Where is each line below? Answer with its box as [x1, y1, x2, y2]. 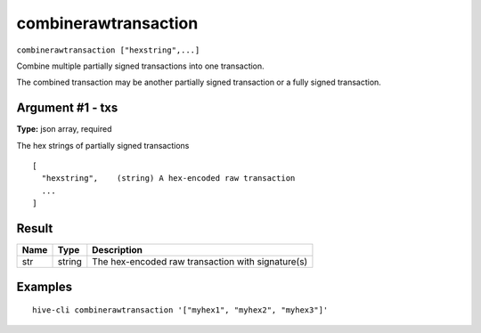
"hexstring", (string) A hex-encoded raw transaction [41, 174, 296, 183]
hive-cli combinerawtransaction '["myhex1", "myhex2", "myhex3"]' [32, 305, 329, 315]
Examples [16, 279, 73, 294]
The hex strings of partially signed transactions [16, 140, 190, 150]
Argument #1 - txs [16, 101, 118, 116]
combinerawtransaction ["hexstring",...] [16, 45, 200, 55]
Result [16, 221, 53, 236]
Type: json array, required [16, 124, 112, 134]
